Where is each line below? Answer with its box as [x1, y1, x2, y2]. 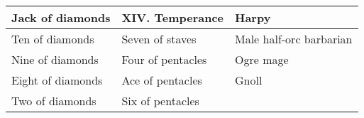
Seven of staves [121, 31, 197, 47]
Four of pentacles [121, 51, 207, 68]
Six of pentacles [121, 92, 199, 109]
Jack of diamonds [11, 9, 111, 26]
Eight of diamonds [11, 72, 103, 88]
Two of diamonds [11, 92, 96, 109]
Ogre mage [235, 51, 289, 68]
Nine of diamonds [11, 51, 99, 68]
